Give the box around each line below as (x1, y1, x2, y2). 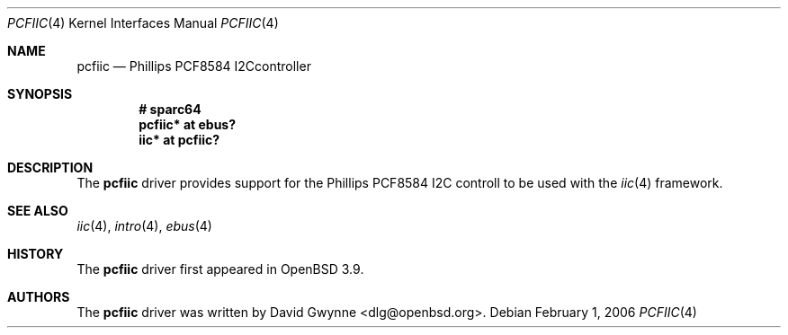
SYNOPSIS (7, 86, 73, 101)
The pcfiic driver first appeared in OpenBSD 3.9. (76, 261, 364, 277)
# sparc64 (139, 101, 201, 117)
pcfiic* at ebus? (139, 117, 237, 132)
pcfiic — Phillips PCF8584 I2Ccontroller (76, 58, 311, 74)
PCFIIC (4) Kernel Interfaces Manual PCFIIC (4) (7, 15, 279, 31)
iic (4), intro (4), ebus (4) (76, 218, 212, 234)
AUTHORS (7, 289, 70, 304)
